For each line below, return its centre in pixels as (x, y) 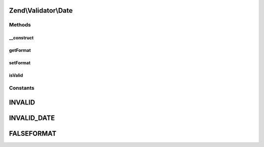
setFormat (20, 63)
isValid (16, 75)
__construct (21, 38)
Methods (20, 25)
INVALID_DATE (32, 118)
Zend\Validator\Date (41, 10)
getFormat (20, 50)
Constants (22, 88)
